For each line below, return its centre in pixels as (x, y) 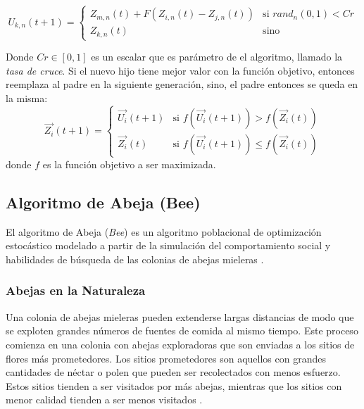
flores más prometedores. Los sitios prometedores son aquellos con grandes (166, 358)
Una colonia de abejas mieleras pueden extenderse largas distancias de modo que (180, 316)
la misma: (27, 97)
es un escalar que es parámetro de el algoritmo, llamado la (217, 57)
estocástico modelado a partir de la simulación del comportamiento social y (168, 245)
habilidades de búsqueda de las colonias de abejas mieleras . (135, 259)
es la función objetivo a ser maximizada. (129, 164)
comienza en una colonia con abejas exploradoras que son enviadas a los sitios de (180, 344)
